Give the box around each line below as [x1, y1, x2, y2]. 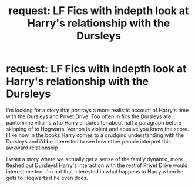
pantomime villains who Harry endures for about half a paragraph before [6, 119, 182, 126]
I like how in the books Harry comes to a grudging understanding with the [6, 131, 184, 139]
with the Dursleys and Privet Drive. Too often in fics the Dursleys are [6, 113, 172, 120]
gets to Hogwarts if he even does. [6, 174, 88, 181]
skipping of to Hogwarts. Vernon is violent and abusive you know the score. [6, 125, 189, 132]
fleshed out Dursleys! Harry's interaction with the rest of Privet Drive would [6, 162, 188, 169]
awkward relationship [6, 144, 58, 151]
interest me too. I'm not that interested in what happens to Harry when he [6, 168, 184, 175]
